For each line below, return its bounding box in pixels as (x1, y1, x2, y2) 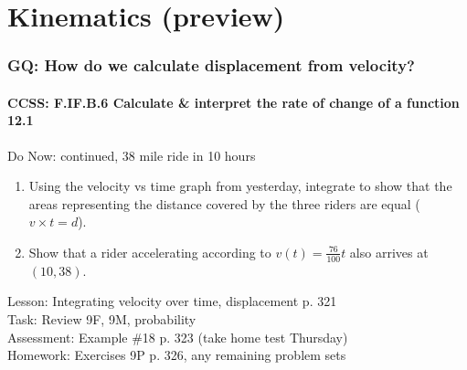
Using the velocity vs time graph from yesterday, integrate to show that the (28, 176, 452, 196)
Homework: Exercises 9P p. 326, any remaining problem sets (7, 345, 346, 365)
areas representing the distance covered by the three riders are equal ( (28, 194, 420, 213)
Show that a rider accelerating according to (28, 242, 271, 261)
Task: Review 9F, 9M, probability (7, 310, 196, 328)
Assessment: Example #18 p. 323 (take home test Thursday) (7, 327, 348, 346)
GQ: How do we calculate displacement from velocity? (7, 54, 415, 77)
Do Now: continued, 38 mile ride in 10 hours (7, 145, 256, 164)
